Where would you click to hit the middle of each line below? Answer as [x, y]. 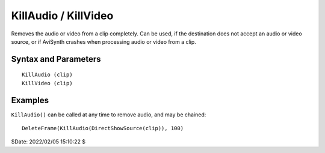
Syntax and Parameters [56, 59]
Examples [30, 100]
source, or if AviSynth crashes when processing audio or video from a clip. [104, 41]
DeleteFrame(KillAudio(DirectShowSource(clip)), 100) [103, 128]
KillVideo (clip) [47, 83]
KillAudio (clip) [47, 75]
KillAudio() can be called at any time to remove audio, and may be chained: [109, 115]
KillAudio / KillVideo [62, 16]
